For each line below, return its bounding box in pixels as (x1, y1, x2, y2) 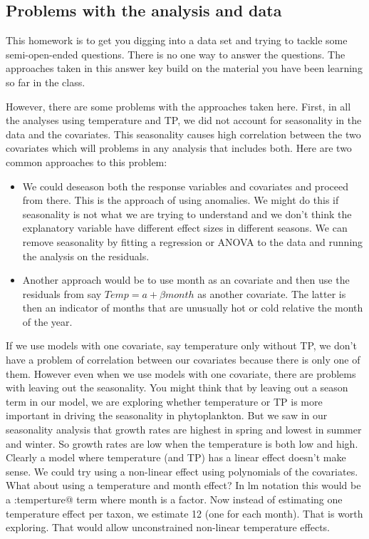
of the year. (22, 314, 73, 329)
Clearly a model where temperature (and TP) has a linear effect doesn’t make (6, 450, 346, 465)
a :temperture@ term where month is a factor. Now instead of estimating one (6, 492, 343, 507)
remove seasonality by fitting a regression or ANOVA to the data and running (22, 234, 363, 249)
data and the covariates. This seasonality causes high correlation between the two (6, 126, 361, 141)
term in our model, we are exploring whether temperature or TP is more (6, 394, 323, 409)
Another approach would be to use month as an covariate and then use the (22, 272, 350, 287)
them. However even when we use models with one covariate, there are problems (6, 366, 356, 381)
